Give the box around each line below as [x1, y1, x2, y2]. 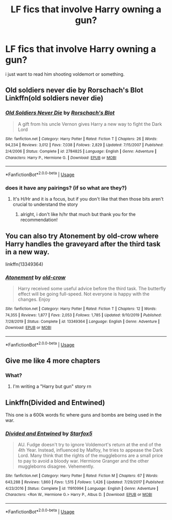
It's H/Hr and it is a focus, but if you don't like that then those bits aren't [12, 196, 164, 202]
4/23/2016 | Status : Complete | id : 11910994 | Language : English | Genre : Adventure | [5, 486, 159, 491]
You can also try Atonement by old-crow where [5, 231, 159, 240]
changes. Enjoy [17, 296, 51, 302]
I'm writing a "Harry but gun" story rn [12, 383, 92, 389]
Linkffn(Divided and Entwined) [5, 398, 105, 407]
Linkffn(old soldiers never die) [5, 94, 103, 103]
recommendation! [20, 216, 58, 223]
